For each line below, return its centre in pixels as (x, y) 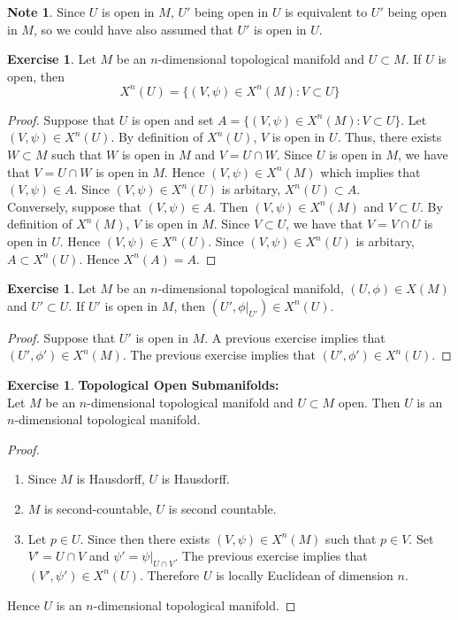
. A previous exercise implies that (295, 337)
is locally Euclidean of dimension (305, 574)
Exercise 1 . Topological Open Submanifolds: (143, 384)
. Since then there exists (145, 538)
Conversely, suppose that (74, 206)
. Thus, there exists (389, 137)
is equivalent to (326, 12)
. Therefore (169, 574)
